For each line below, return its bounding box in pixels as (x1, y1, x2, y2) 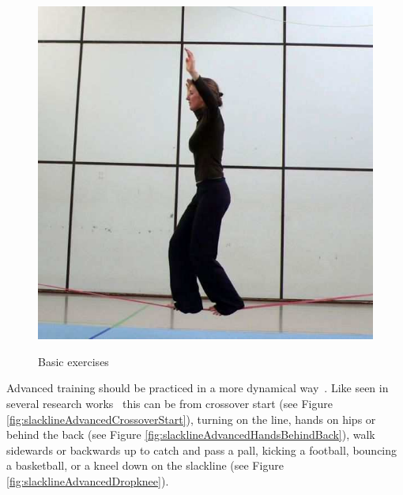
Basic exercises (38, 353, 109, 369)
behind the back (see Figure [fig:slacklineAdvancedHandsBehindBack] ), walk (6, 426, 375, 443)
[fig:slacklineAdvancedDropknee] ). (6, 472, 169, 489)
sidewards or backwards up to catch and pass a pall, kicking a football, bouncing (6, 441, 397, 458)
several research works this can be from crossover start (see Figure (6, 395, 333, 411)
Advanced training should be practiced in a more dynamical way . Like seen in (6, 380, 389, 396)
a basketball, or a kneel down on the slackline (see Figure (6, 457, 284, 474)
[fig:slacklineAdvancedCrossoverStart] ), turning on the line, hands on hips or (6, 410, 376, 427)
